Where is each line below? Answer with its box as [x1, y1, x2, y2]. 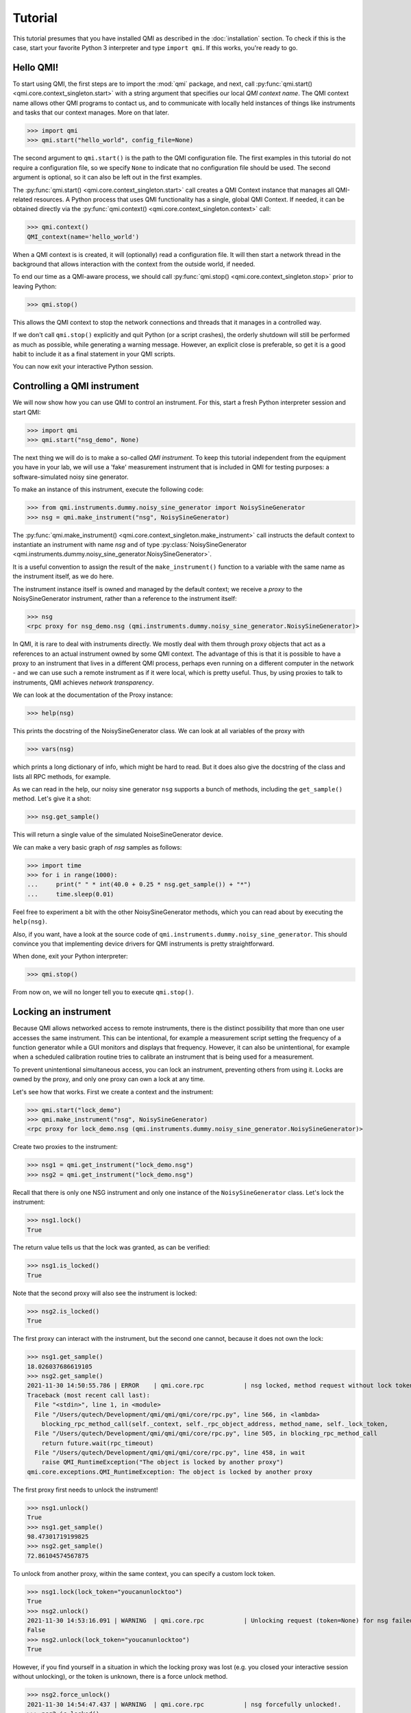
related [12, 195, 33, 204]
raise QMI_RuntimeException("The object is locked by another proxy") [41, 1458, 284, 1466]
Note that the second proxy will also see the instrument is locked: [12, 1289, 197, 1297]
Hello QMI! [12, 62, 59, 73]
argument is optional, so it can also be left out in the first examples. [12, 173, 202, 182]
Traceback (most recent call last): [27, 1391, 151, 1399]
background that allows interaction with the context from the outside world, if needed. [12, 260, 256, 269]
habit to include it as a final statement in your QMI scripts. [12, 350, 175, 358]
